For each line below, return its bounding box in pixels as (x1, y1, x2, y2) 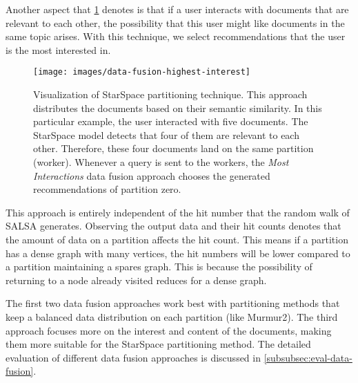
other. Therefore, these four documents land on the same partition (33, 141, 314, 156)
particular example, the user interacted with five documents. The (33, 114, 308, 129)
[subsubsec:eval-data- (263, 350, 352, 364)
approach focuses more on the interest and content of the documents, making (6, 323, 332, 337)
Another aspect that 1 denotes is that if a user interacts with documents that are (6, 2, 349, 16)
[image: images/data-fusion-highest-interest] (33, 67, 250, 77)
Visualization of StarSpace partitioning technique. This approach (33, 87, 308, 102)
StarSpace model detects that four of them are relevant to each (33, 127, 299, 142)
